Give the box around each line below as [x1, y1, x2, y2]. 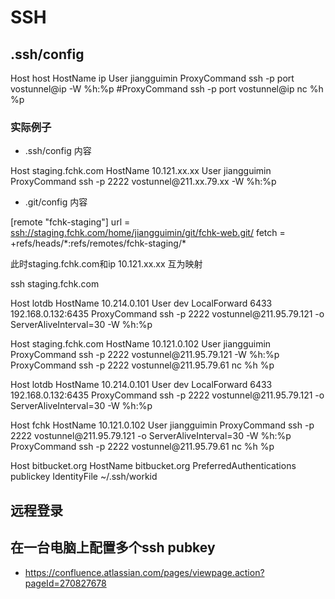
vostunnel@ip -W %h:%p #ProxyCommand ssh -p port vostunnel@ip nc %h [10, 83, 324, 95]
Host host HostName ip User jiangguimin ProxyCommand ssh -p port [10, 72, 295, 84]
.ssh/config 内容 [24, 145, 92, 157]
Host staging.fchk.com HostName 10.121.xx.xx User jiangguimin [10, 165, 272, 177]
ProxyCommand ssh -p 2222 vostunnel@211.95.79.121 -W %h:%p [10, 349, 280, 361]
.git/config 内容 [24, 196, 88, 208]
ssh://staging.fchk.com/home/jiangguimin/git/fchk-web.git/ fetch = [10, 227, 286, 239]
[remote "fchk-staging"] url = [10, 216, 131, 228]
